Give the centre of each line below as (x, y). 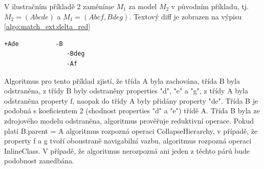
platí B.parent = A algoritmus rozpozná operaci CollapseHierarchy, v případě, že (131, 130)
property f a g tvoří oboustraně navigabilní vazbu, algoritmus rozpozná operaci (128, 141)
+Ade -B (34, 44)
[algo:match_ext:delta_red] (47, 26)
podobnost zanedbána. (39, 161)
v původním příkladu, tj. (210, 6)
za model (143, 6)
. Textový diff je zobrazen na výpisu (185, 16)
